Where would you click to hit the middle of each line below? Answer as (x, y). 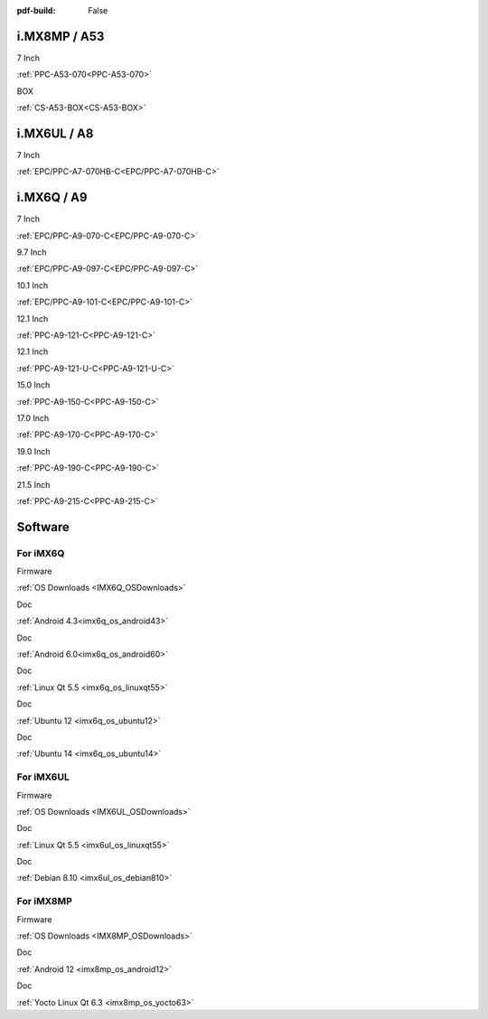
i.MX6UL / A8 (55, 133)
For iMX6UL (43, 777)
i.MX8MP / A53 (61, 36)
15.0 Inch (33, 385)
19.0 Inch (33, 451)
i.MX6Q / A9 (52, 197)
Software (43, 527)
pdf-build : (36, 10)
